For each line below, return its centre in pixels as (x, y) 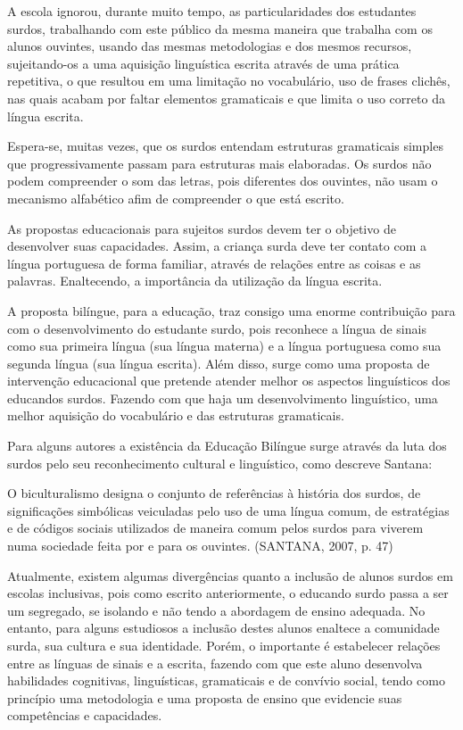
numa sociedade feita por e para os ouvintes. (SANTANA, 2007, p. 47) (200, 546)
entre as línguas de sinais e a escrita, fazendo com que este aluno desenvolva (215, 663)
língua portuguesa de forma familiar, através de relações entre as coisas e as (214, 263)
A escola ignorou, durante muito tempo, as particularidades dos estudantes (212, 11)
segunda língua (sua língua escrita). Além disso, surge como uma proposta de (219, 363)
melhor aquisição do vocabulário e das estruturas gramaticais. (176, 415)
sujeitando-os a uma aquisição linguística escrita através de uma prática (203, 63)
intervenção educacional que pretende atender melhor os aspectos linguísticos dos (229, 381)
